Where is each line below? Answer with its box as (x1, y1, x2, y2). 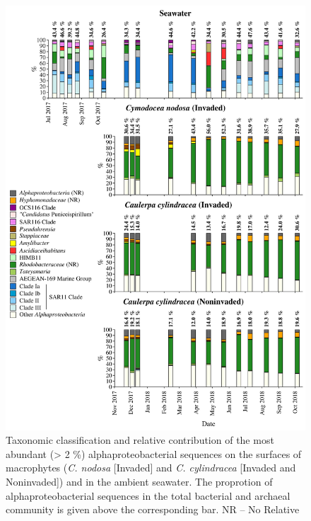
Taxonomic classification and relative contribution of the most (6, 433, 274, 447)
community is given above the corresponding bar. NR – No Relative (6, 502, 300, 517)
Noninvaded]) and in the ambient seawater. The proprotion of (6, 474, 273, 489)
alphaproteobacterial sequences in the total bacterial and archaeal (6, 488, 291, 503)
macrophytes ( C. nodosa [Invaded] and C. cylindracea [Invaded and (6, 460, 296, 475)
